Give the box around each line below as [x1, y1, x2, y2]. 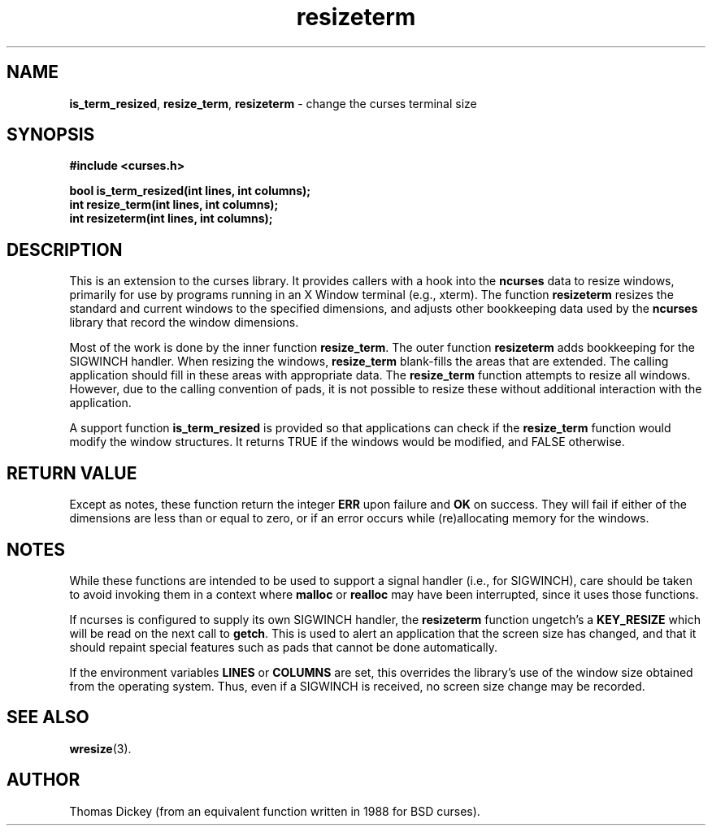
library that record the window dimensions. [69, 315, 299, 330]
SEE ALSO [7, 707, 89, 728]
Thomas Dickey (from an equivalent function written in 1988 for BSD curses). [69, 804, 480, 818]
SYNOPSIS [7, 124, 95, 145]
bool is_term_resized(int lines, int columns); [69, 184, 311, 198]
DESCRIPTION [7, 239, 123, 260]
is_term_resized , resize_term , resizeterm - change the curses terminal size [69, 96, 477, 110]
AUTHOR [7, 769, 80, 791]
